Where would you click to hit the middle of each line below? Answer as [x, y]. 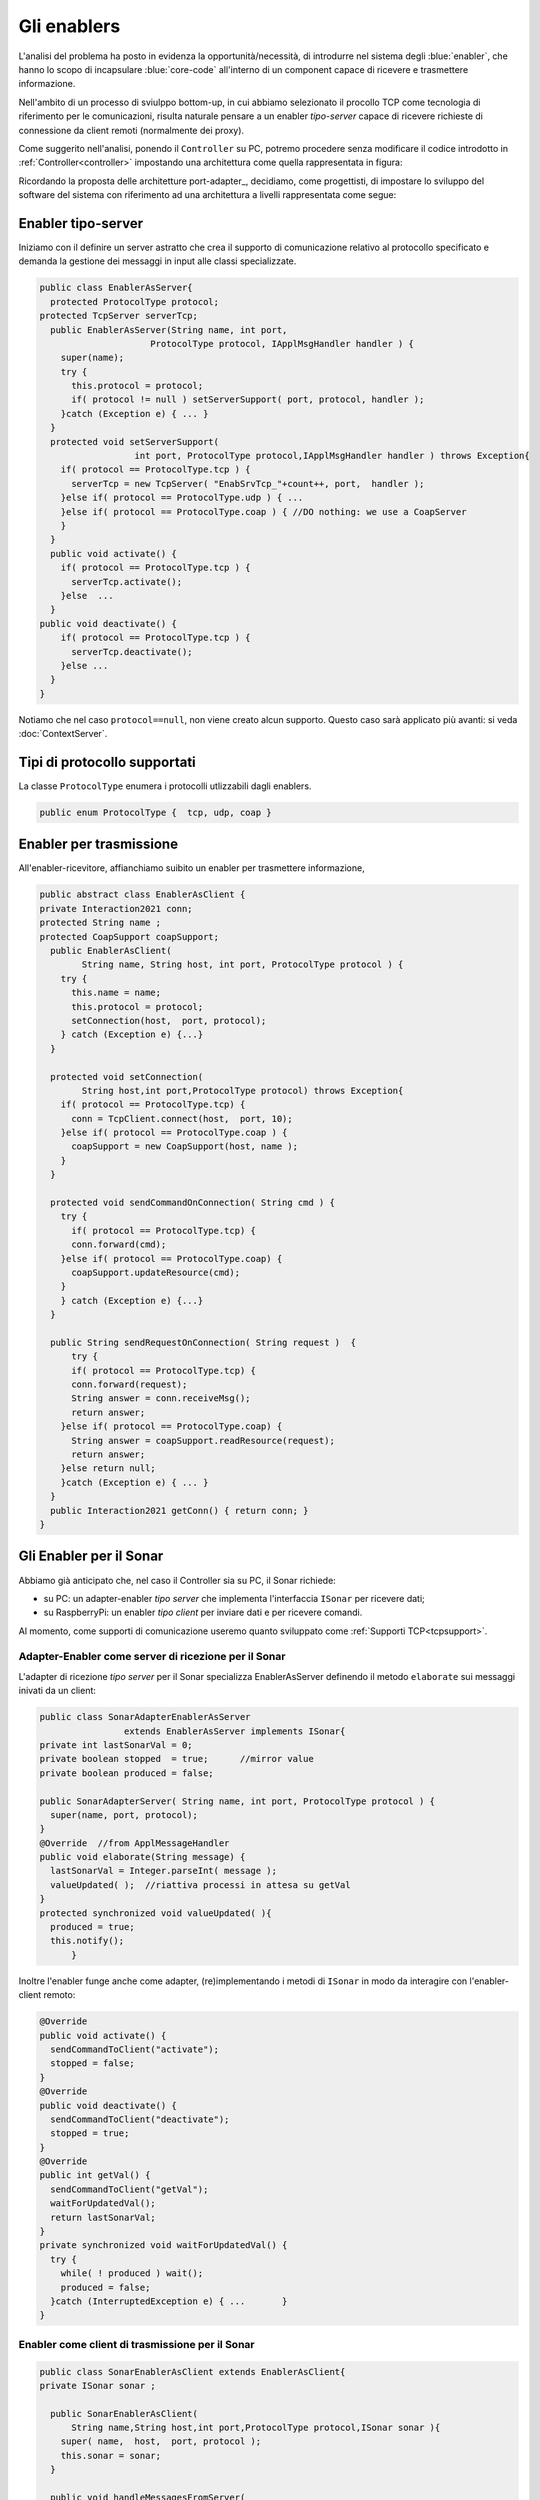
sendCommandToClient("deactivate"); [140, 2119]
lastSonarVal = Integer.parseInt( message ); [163, 1871]
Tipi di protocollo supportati [107, 761]
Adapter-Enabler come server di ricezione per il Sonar [152, 1657]
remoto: [59, 1995]
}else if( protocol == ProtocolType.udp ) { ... [182, 498]
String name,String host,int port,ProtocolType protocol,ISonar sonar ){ [256, 2428]
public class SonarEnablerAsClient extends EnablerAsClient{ [192, 2371]
